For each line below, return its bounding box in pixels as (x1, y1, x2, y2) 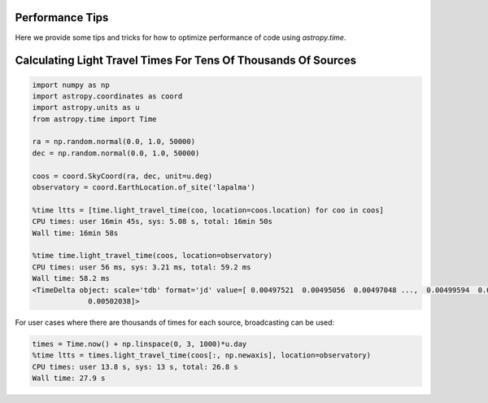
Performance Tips (15, 11, 109, 24)
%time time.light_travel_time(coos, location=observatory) (32, 251, 272, 261)
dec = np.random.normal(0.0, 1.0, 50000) (32, 148, 200, 158)
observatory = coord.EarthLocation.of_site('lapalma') (32, 183, 255, 192)
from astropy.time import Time (32, 114, 158, 124)
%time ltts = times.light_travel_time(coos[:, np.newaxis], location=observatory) (32, 351, 372, 360)
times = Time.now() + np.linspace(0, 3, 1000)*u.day (32, 339, 247, 348)
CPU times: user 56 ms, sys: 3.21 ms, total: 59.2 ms (32, 262, 251, 272)
